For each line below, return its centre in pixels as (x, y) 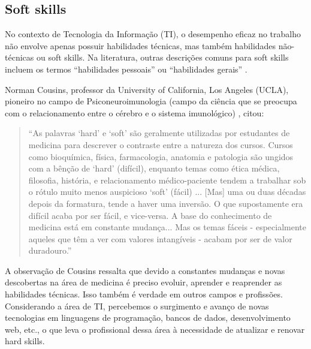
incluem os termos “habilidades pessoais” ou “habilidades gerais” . (126, 69)
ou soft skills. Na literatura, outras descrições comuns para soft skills (162, 57)
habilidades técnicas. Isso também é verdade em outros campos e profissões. (144, 294)
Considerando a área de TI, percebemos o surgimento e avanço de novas (137, 306)
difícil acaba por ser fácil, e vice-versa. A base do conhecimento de (150, 215)
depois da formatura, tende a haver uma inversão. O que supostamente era (166, 203)
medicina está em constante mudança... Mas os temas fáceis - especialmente (167, 227)
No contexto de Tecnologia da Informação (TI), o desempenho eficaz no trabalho (153, 34)
